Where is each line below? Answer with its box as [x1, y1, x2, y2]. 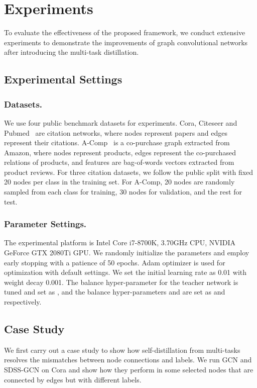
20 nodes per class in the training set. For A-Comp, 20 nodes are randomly [4, 176, 235, 187]
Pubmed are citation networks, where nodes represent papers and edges [4, 127, 227, 138]
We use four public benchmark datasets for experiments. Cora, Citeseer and [4, 117, 237, 128]
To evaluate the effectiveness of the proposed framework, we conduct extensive [4, 27, 245, 38]
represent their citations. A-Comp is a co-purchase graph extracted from [4, 137, 230, 148]
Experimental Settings [4, 71, 122, 87]
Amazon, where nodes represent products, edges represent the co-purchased [4, 147, 236, 157]
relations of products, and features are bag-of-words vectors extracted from [4, 157, 234, 167]
